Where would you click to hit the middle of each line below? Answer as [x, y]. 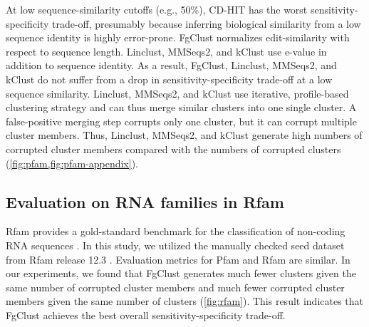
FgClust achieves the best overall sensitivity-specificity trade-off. [146, 315]
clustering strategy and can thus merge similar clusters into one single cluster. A [181, 107]
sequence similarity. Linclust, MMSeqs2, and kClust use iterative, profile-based [177, 93]
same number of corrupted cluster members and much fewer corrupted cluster [175, 287]
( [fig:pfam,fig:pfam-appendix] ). [72, 163]
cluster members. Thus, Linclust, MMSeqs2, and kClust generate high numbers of [184, 135]
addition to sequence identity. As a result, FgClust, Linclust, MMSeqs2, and [171, 65]
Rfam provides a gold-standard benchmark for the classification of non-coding [176, 231]
